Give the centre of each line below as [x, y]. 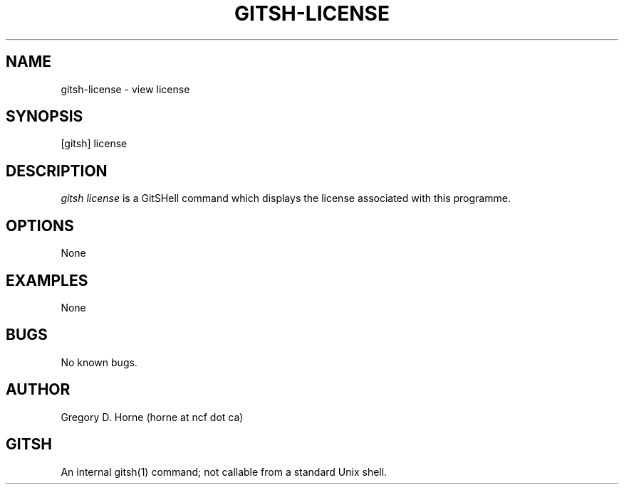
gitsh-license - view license [125, 89]
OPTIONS [40, 225]
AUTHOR [38, 390]
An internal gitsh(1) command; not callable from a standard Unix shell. [224, 472]
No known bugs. [99, 362]
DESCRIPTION [57, 171]
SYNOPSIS [45, 117]
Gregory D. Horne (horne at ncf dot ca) [152, 417]
